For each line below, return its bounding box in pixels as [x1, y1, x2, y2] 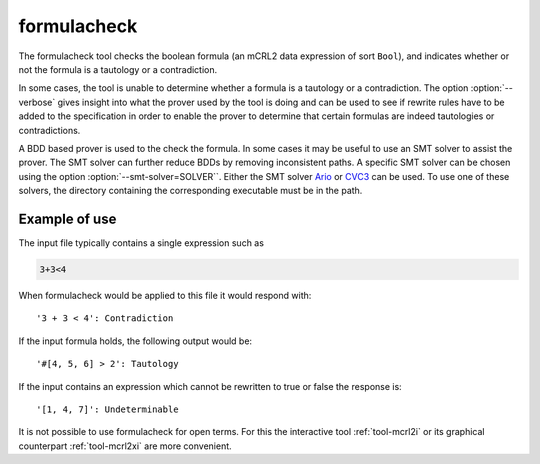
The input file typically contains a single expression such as [18, 236, 265, 249]
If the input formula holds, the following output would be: [18, 335, 253, 347]
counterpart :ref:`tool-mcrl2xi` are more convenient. [18, 440, 232, 452]
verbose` [18, 96, 56, 108]
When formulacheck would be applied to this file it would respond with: [18, 289, 312, 301]
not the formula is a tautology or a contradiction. [18, 63, 218, 75]
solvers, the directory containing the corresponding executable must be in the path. [18, 185, 363, 197]
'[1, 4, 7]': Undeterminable [36, 403, 179, 415]
